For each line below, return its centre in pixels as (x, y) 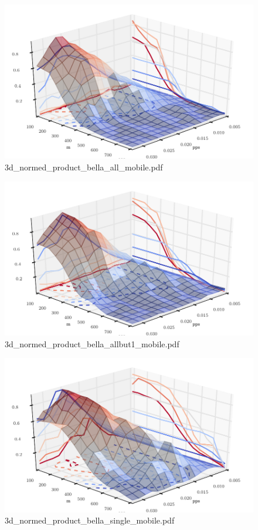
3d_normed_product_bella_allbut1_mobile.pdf (92, 343)
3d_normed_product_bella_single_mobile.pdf (90, 520)
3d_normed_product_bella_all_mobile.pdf (84, 167)
